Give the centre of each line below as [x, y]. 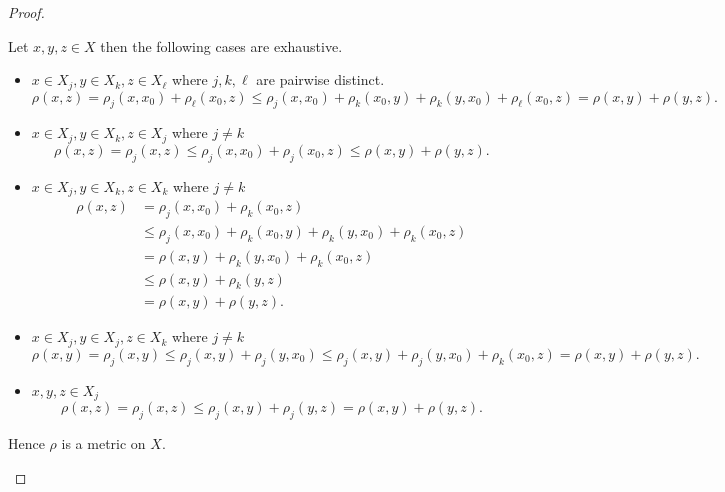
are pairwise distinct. [320, 79]
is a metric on [103, 442]
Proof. [26, 12]
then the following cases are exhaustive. [221, 45]
